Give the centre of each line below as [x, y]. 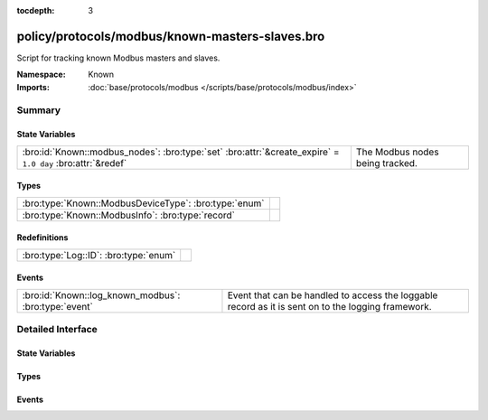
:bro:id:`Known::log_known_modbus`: [101, 295]
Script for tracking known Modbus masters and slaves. [118, 58]
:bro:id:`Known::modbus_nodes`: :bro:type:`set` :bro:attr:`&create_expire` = [181, 152]
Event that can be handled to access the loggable [333, 295]
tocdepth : [36, 10]
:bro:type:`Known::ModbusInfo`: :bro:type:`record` [128, 215]
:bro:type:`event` [58, 306]
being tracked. [386, 163]
